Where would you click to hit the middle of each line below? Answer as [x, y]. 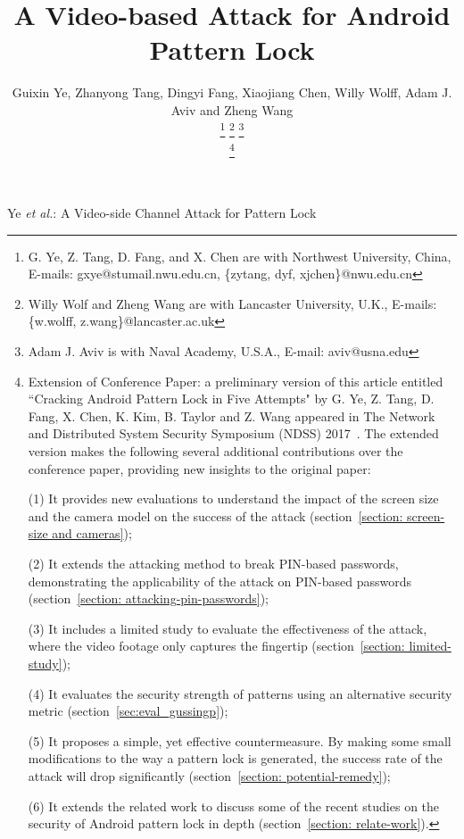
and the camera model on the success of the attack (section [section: [215, 515]
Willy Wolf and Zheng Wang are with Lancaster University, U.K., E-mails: [232, 303]
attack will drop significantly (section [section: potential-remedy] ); [209, 775]
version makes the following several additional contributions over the [215, 451]
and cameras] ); [92, 533]
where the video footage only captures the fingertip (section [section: [216, 646]
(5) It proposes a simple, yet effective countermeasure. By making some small [240, 740]
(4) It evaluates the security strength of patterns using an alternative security [240, 693]
